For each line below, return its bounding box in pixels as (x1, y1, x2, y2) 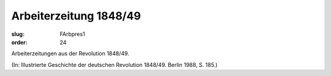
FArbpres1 (59, 30, 85, 38)
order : (11, 38, 28, 46)
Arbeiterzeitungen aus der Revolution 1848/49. (11, 50, 130, 57)
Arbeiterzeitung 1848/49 (11, 9, 141, 22)
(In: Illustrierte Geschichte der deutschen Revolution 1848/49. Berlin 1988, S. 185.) (11, 61, 218, 68)
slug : (11, 30, 25, 38)
